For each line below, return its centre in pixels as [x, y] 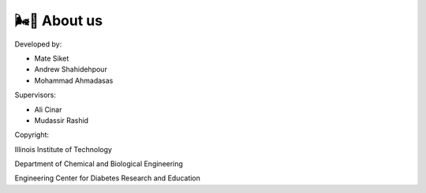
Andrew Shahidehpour [71, 69]
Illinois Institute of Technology [63, 149]
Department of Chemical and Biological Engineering [99, 164]
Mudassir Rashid [62, 120]
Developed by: [38, 44]
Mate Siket [52, 58]
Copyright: [32, 135]
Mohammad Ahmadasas [74, 80]
